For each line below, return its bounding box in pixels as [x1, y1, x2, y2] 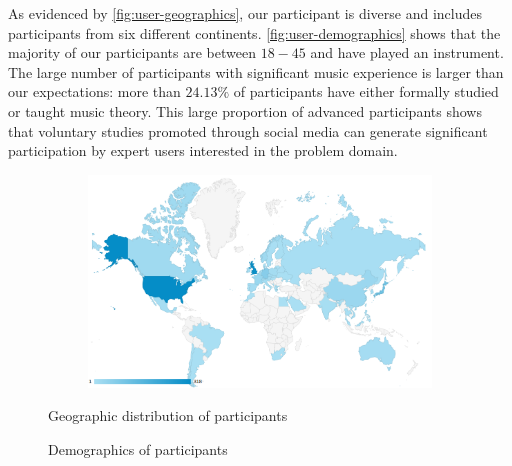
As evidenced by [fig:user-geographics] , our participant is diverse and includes [8, 3, 482, 23]
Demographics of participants [48, 438, 228, 459]
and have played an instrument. [310, 42, 504, 63]
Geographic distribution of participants [48, 405, 288, 426]
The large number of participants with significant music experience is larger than [8, 61, 504, 82]
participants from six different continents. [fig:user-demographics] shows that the [8, 22, 501, 43]
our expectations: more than [8, 81, 181, 102]
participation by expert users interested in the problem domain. [8, 140, 398, 161]
